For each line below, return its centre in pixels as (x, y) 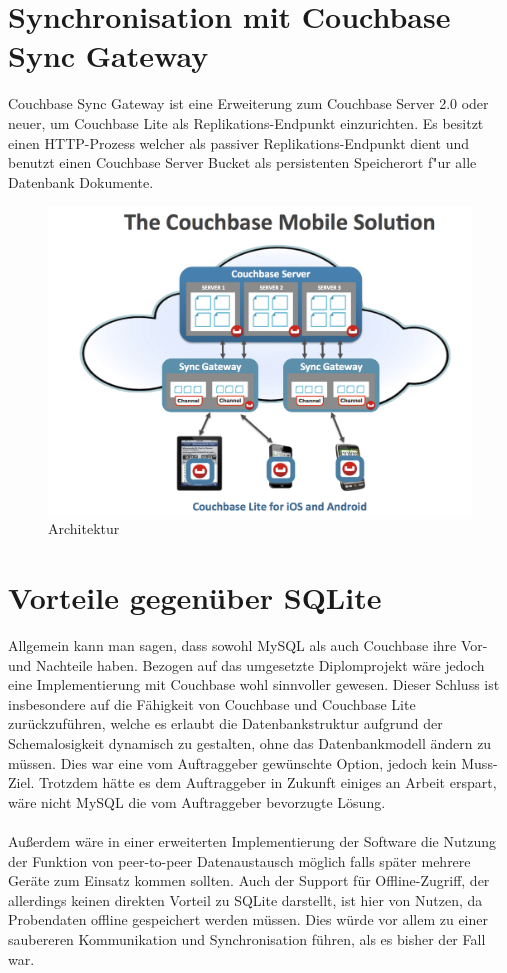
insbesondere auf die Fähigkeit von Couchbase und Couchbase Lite (212, 703)
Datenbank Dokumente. (81, 181)
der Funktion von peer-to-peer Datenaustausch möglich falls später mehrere (239, 860)
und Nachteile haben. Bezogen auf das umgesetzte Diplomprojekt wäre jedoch (246, 664)
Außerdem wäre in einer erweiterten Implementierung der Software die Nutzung (252, 841)
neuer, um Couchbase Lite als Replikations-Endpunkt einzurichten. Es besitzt (246, 122)
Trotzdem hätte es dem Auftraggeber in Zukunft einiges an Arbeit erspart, (268, 782)
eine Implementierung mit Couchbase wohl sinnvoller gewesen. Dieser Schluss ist (254, 684)
